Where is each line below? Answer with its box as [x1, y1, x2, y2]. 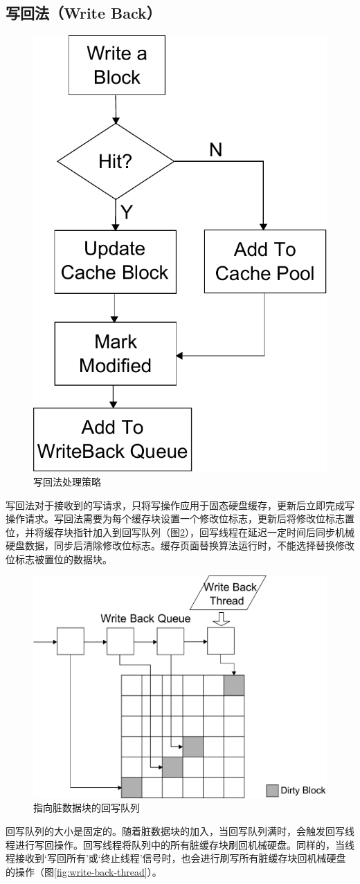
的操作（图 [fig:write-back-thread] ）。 [6, 864, 162, 878]
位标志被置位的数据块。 [6, 551, 112, 566]
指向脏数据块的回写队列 [33, 800, 140, 815]
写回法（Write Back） [6, 2, 161, 24]
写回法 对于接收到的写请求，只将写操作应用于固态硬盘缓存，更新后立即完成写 [6, 497, 354, 512]
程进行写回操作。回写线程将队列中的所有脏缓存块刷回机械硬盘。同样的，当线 [6, 837, 354, 851]
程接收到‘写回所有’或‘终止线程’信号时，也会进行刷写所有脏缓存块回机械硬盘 [6, 851, 346, 865]
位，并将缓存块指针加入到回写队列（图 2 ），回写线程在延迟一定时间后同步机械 [6, 524, 354, 539]
